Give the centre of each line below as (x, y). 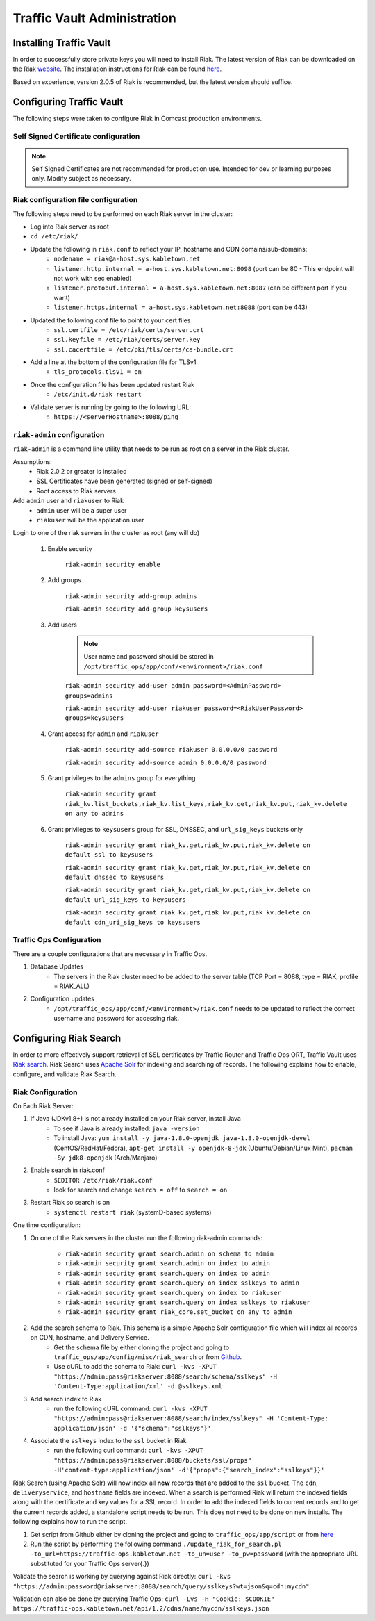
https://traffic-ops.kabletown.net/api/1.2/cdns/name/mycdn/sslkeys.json (141, 1609)
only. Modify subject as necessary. (81, 179)
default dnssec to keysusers (115, 878)
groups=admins (89, 696)
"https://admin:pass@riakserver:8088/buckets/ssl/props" (153, 1460)
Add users (62, 625)
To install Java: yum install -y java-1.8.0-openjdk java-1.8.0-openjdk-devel (182, 1138)
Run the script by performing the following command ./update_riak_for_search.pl (156, 1544)
